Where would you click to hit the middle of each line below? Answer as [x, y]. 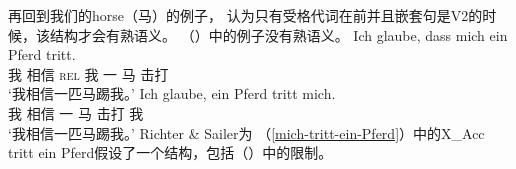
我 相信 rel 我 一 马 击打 [88, 73]
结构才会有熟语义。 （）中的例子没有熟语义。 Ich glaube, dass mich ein [278, 34]
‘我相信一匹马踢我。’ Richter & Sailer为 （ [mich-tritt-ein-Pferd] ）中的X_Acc [246, 132]
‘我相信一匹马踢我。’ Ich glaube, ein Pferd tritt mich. [172, 93]
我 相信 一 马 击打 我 [76, 112]
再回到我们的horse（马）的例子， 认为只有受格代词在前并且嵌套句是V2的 [245, 15]
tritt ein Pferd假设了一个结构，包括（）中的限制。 [170, 152]
